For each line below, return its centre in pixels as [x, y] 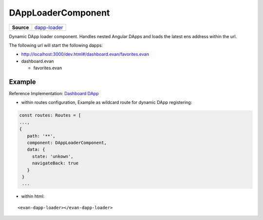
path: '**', [41, 136]
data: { [36, 150]
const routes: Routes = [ [50, 115]
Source [20, 27]
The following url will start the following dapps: [56, 45]
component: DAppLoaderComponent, [67, 142]
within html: [33, 196]
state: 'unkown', [53, 156]
